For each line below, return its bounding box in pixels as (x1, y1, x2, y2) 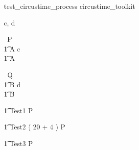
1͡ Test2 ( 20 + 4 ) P (4, 122, 66, 132)
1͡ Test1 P (4, 105, 33, 115)
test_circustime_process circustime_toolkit (4, 1, 136, 11)
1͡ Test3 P (4, 138, 33, 148)
